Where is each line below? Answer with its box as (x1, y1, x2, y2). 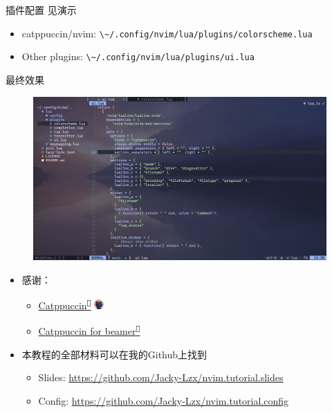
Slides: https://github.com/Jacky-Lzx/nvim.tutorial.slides (38, 370, 284, 385)
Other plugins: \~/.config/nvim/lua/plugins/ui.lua (21, 49, 255, 64)
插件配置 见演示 (6, 3, 77, 17)
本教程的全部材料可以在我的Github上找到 (21, 347, 207, 361)
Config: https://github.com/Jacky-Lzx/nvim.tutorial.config (38, 393, 289, 407)
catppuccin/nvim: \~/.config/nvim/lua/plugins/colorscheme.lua (21, 26, 313, 40)
